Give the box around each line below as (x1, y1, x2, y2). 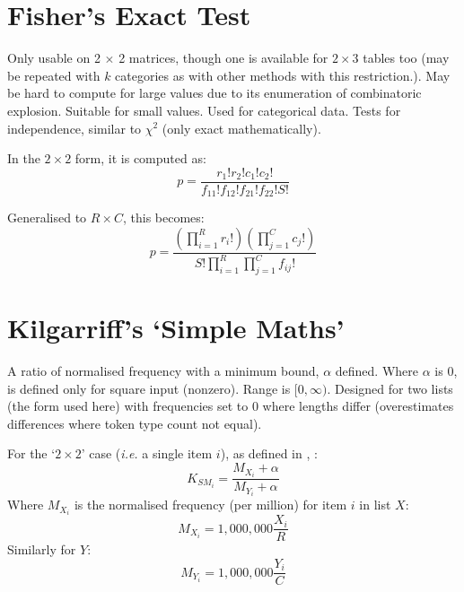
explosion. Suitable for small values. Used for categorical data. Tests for (7, 100, 401, 119)
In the (7, 149, 40, 168)
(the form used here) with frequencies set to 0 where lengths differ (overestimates (7, 396, 454, 415)
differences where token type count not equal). (7, 414, 262, 432)
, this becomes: (122, 208, 205, 227)
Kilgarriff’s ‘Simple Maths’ (7, 309, 345, 346)
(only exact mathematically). (162, 118, 321, 137)
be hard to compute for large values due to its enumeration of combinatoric (7, 83, 422, 102)
